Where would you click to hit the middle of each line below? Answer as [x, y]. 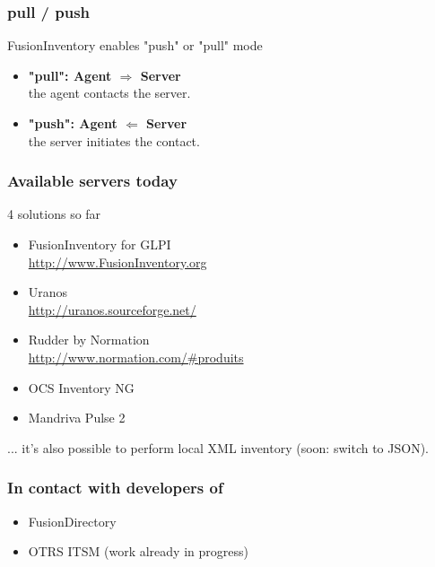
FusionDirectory [72, 521]
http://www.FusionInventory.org [117, 262]
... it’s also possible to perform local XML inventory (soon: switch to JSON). [218, 447]
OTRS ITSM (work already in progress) [138, 551]
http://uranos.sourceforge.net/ [112, 309]
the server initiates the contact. [114, 140]
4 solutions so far [54, 214]
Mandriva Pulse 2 [77, 418]
